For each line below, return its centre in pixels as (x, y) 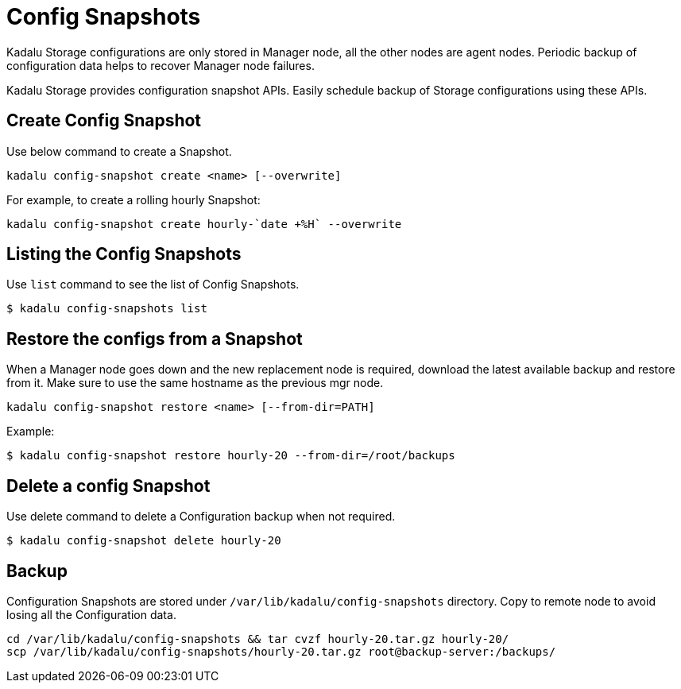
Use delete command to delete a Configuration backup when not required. (201, 517)
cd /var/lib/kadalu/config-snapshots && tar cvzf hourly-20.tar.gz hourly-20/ (258, 639)
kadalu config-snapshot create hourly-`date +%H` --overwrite (204, 224)
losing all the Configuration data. (91, 614)
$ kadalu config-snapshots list (107, 309)
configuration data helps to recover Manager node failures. (161, 65)
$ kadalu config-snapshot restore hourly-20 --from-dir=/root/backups (231, 456)
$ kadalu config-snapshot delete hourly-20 (144, 541)
